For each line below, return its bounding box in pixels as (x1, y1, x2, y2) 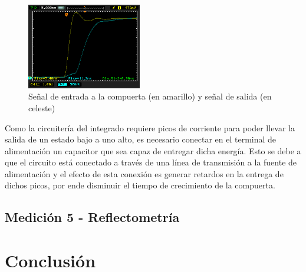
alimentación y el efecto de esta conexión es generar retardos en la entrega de (5, 167, 284, 180)
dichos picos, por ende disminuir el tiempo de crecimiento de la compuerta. (5, 179, 275, 191)
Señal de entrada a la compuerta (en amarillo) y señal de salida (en (28, 90, 272, 102)
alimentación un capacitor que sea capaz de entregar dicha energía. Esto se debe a (5, 144, 301, 157)
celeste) (28, 101, 55, 114)
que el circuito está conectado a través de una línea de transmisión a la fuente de (5, 156, 297, 168)
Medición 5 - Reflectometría (5, 208, 180, 226)
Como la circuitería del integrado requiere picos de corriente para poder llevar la (5, 121, 295, 134)
